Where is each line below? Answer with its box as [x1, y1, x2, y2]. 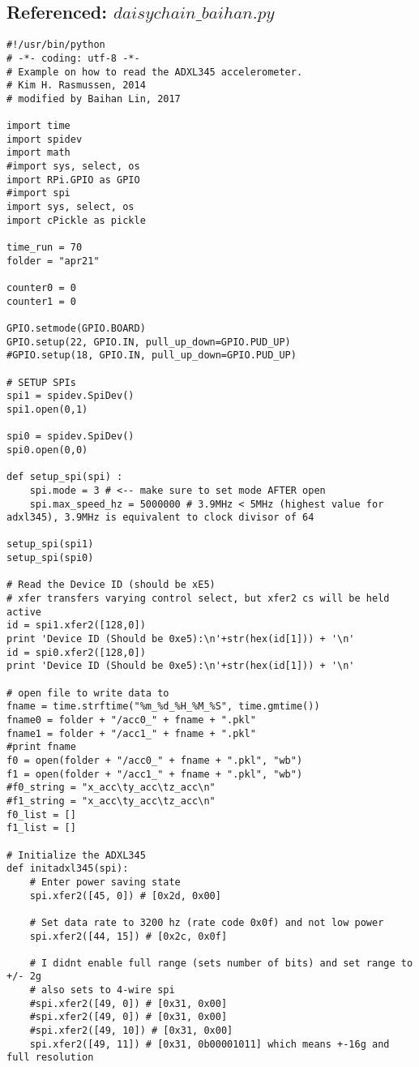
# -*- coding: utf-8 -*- [6, 52, 140, 64]
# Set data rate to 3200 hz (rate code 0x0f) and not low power [29, 916, 384, 928]
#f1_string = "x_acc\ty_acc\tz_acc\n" [6, 795, 216, 807]
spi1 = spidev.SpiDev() [6, 390, 135, 402]
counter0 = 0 [6, 282, 76, 294]
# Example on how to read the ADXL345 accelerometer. [6, 66, 303, 78]
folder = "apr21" [6, 255, 100, 267]
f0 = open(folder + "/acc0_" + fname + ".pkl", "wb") [6, 754, 303, 766]
